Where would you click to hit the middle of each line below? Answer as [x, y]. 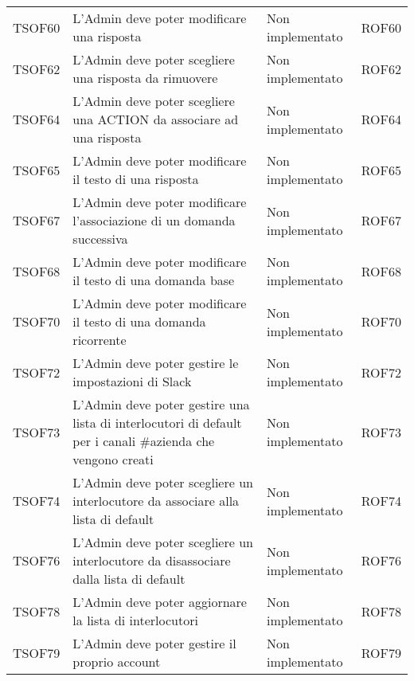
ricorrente [100, 340]
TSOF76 [37, 560]
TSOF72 [37, 372]
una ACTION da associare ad [156, 119]
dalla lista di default [129, 579]
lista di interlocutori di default [157, 423]
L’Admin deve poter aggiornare [160, 602]
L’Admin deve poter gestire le [156, 363]
